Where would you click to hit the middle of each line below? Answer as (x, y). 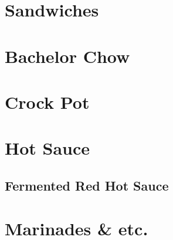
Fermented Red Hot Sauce (87, 185)
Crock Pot (47, 101)
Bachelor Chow (67, 56)
